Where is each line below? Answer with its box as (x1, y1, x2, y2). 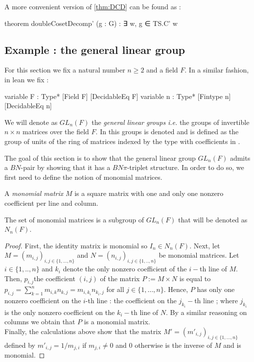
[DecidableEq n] (4, 100, 52, 111)
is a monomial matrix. (84, 316, 150, 327)
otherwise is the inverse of (135, 339, 212, 350)
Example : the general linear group (4, 42, 185, 57)
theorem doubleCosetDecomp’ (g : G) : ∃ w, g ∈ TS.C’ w (4, 18, 178, 28)
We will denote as (4, 117, 58, 127)
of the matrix (100, 273, 140, 283)
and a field (146, 65, 178, 75)
